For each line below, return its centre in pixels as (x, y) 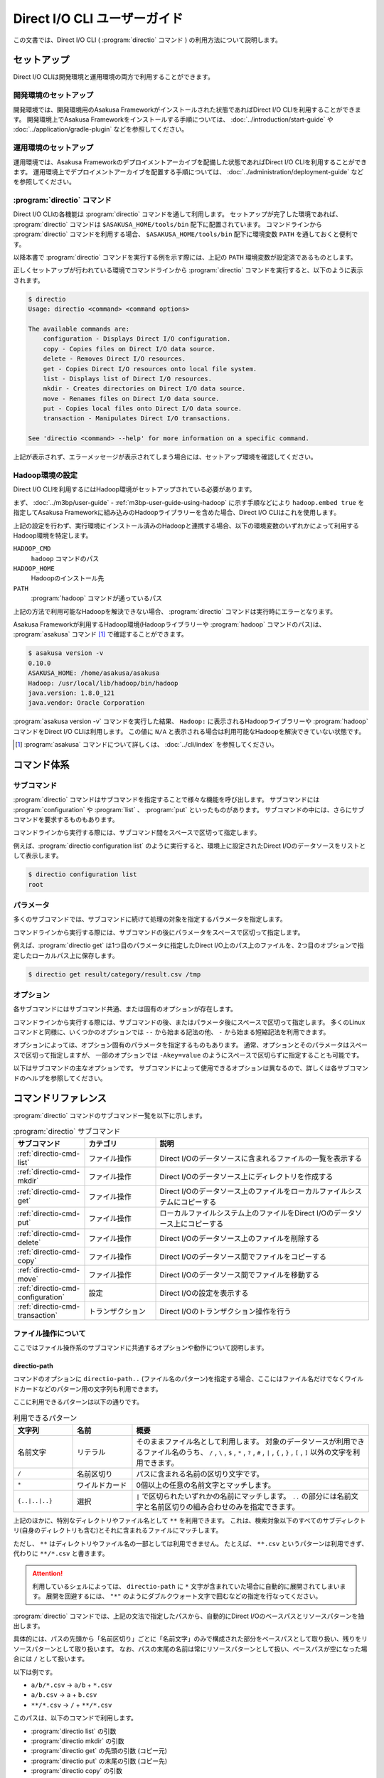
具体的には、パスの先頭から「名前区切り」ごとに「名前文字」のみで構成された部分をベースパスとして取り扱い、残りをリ (190, 1639)
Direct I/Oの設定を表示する (204, 1293)
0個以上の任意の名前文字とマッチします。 (206, 1485)
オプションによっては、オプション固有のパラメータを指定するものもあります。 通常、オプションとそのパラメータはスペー (190, 1045)
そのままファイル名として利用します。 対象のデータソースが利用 (244, 1442)
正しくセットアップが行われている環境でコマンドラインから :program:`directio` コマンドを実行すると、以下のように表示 (188, 270)
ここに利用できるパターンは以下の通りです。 (78, 1402)
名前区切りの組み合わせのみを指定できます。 (225, 1506)
